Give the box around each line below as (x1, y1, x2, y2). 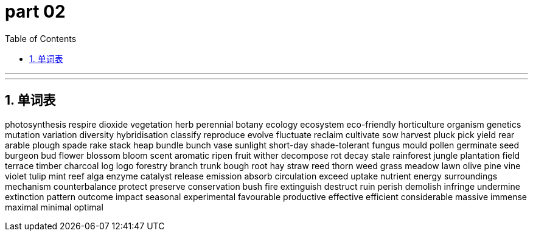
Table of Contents (5, 33, 77, 44)
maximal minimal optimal (5, 201, 103, 212)
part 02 (5, 1, 66, 22)
